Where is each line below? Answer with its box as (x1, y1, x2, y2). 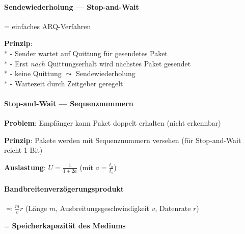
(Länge (25, 202, 47, 213)
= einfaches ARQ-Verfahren (4, 20, 91, 31)
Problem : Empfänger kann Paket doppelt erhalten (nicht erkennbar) (4, 118, 221, 128)
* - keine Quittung (4, 68, 62, 79)
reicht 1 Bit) (4, 145, 43, 155)
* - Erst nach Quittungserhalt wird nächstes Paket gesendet (4, 58, 191, 68)
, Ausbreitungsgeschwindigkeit (56, 202, 150, 213)
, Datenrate (155, 202, 191, 213)
